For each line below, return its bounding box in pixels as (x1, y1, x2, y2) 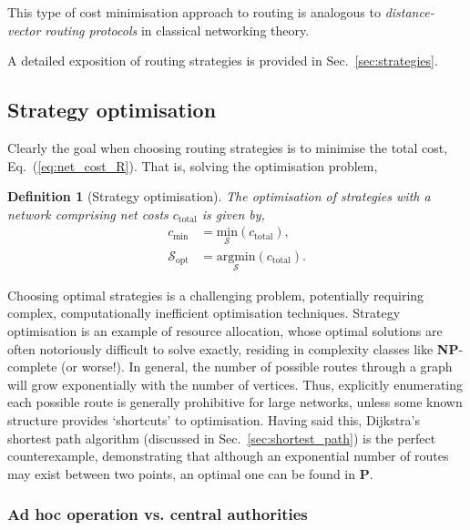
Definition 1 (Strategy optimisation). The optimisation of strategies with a (7, 187, 431, 206)
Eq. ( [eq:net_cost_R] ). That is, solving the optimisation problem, (7, 156, 378, 175)
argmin (216, 250, 256, 263)
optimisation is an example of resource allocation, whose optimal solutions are (7, 321, 443, 341)
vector (7, 20, 41, 39)
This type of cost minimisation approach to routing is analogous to (7, 3, 381, 21)
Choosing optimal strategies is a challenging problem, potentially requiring (7, 285, 424, 304)
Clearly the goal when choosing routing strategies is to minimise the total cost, (7, 138, 448, 157)
